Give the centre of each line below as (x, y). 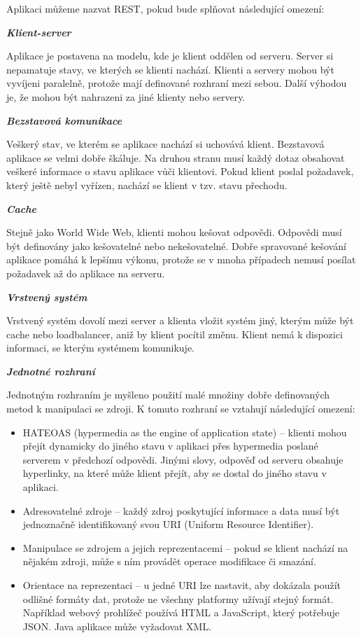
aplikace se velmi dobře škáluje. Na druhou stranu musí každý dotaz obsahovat (176, 157)
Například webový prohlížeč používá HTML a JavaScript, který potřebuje (181, 612)
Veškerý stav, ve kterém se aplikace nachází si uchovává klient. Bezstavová (165, 144)
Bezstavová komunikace (64, 120)
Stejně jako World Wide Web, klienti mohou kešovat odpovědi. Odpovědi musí (174, 232)
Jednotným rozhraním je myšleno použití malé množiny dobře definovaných (168, 395)
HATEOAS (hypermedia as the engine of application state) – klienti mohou (185, 432)
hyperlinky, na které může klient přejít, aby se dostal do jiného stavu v (175, 473)
